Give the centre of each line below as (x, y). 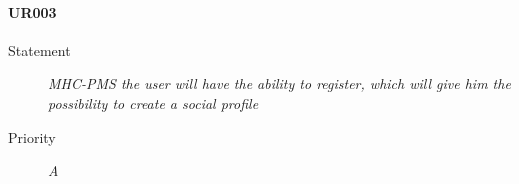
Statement (39, 49)
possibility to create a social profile (153, 102)
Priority (32, 136)
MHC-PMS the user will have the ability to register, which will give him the (279, 83)
